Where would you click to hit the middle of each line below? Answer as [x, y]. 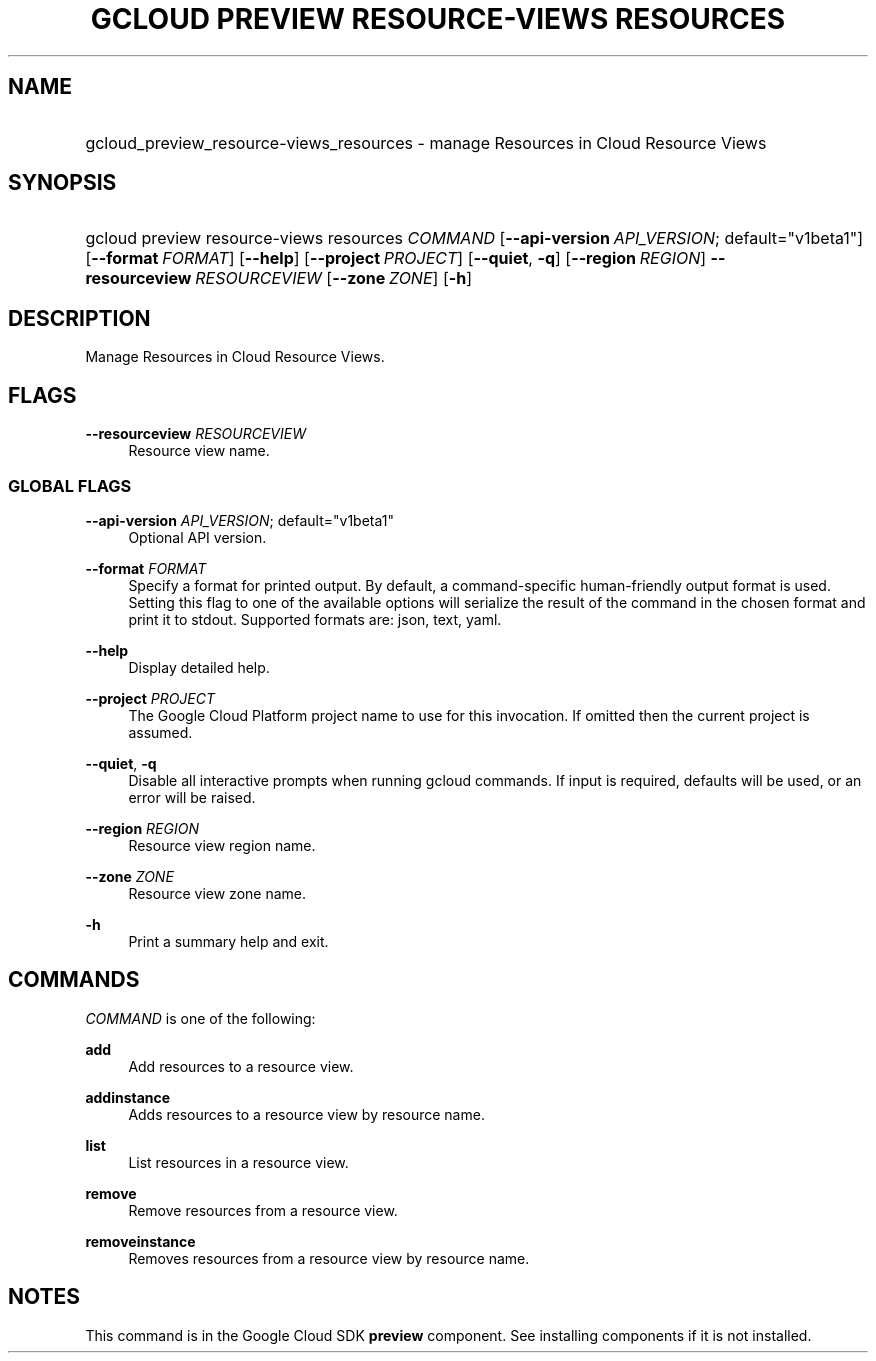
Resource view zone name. [217, 893]
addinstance [128, 1097]
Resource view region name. [222, 845]
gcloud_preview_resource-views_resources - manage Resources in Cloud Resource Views [426, 142]
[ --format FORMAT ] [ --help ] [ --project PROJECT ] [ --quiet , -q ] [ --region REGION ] [396, 258]
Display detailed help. [199, 667]
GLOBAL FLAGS [70, 485]
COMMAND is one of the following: [200, 1018]
